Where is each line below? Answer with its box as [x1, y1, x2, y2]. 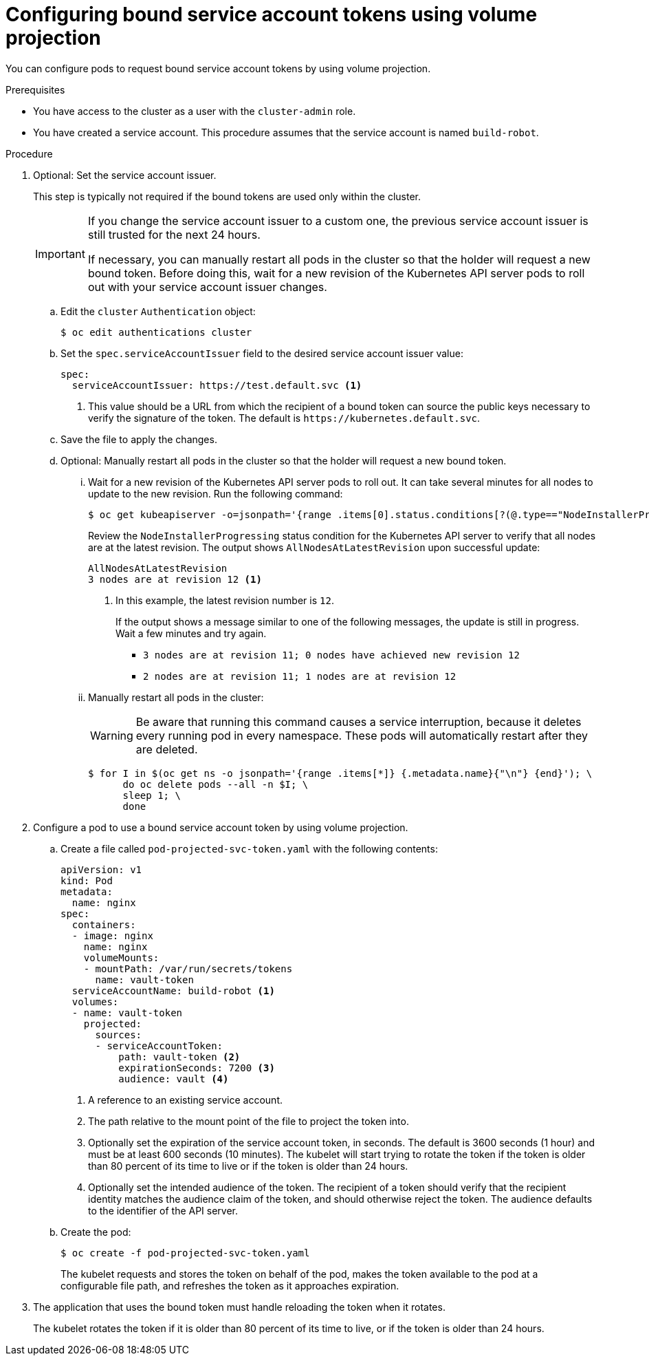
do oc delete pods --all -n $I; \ [122, 778, 309, 790]
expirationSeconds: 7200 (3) [118, 1062, 275, 1073]
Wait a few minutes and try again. [115, 627, 267, 639]
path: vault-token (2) [118, 1051, 241, 1062]
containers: [71, 919, 136, 930]
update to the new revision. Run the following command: [88, 487, 343, 500]
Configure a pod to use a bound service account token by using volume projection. [33, 821, 408, 833]
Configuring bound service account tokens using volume [5, 3, 538, 26]
